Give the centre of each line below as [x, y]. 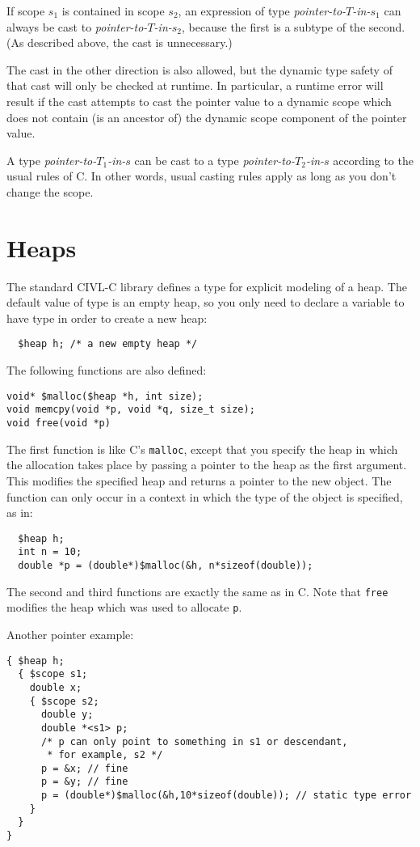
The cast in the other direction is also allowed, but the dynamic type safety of [199, 69]
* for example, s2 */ [105, 755]
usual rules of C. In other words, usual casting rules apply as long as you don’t [202, 176]
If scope [26, 11]
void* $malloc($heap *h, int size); [105, 396]
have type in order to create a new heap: [107, 318]
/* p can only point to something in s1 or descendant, [194, 741]
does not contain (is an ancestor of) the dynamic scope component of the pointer [207, 117]
